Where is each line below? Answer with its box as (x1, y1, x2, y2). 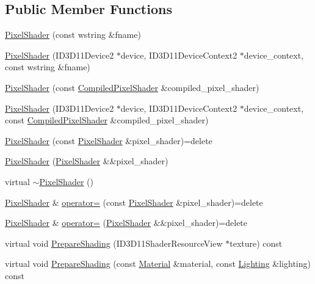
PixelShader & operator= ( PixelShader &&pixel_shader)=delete (5, 216, 248, 229)
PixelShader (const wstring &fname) (5, 28, 141, 41)
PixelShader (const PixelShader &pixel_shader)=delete (5, 134, 212, 147)
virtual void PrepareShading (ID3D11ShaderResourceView (5, 236, 223, 249)
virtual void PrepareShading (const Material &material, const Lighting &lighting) (5, 257, 311, 270)
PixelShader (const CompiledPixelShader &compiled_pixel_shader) (5, 81, 259, 93)
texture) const (230, 236, 283, 249)
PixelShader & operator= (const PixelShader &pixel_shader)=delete (5, 195, 263, 208)
